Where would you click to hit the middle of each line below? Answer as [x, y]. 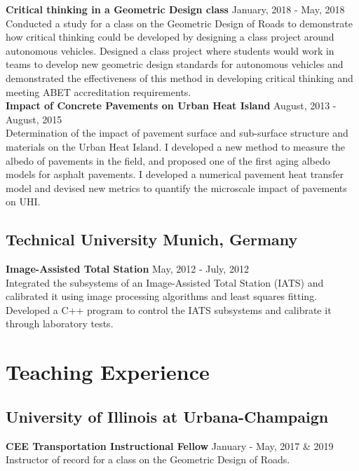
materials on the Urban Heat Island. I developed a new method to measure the [176, 146]
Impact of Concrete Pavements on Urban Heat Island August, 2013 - [171, 105]
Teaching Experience [108, 372]
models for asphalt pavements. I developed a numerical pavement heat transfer [175, 174]
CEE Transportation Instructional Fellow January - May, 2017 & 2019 [170, 445]
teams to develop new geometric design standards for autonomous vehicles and [175, 64]
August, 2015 [34, 119]
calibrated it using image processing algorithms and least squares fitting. [162, 296]
